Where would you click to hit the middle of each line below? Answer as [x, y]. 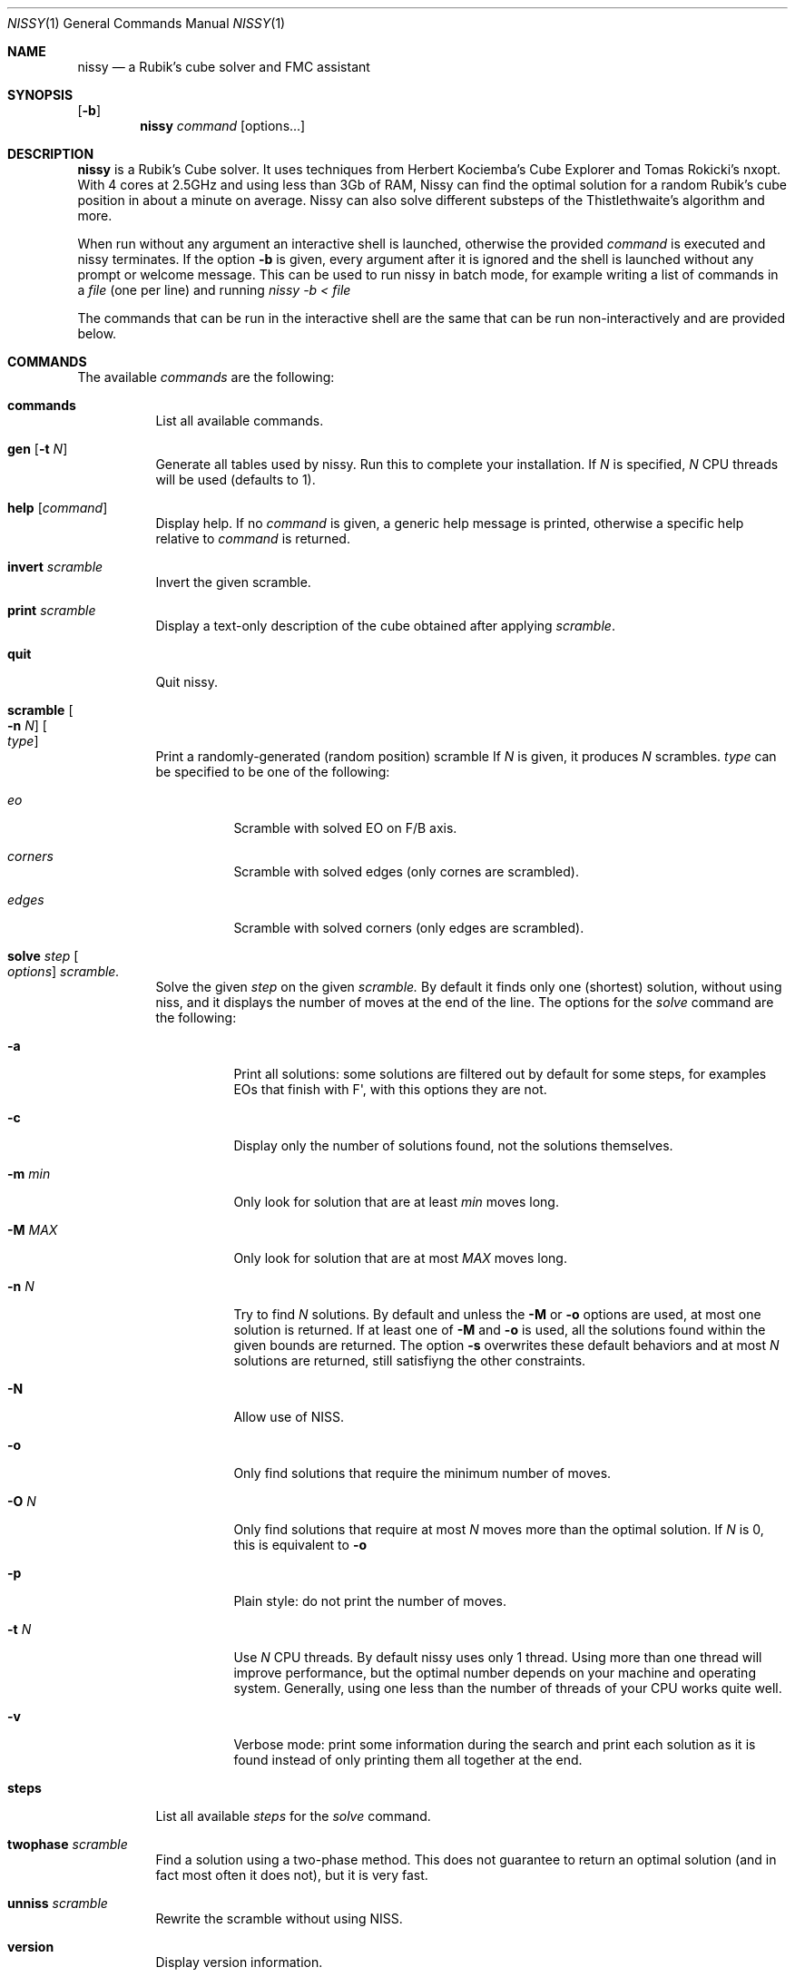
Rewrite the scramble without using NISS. [279, 1918]
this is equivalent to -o [300, 1545]
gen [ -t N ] [38, 449]
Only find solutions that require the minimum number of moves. [422, 1473]
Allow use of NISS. [289, 1417]
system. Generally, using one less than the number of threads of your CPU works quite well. [508, 1688]
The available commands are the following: [206, 377]
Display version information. [239, 1962]
